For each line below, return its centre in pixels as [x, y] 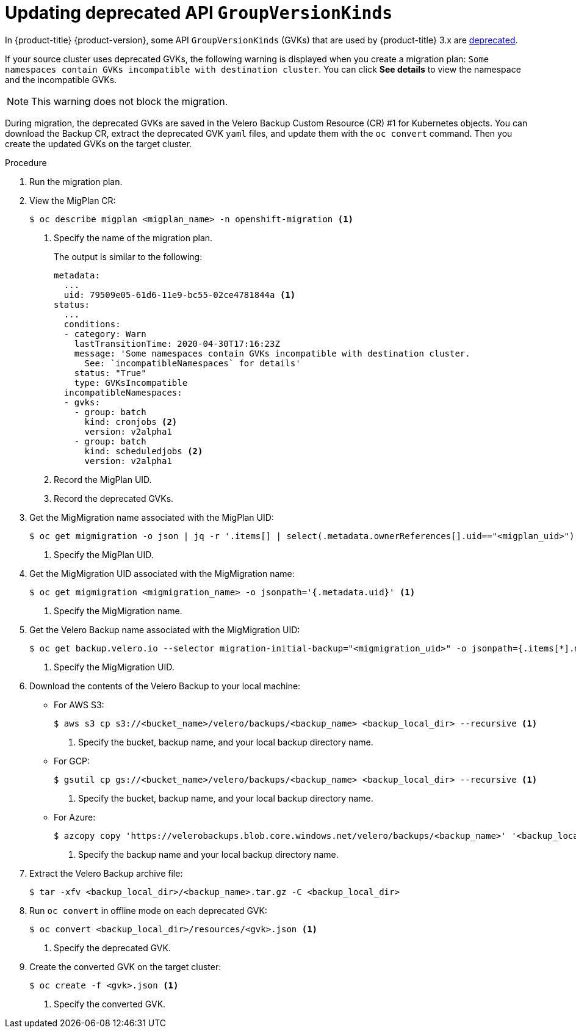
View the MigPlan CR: [73, 200]
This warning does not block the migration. [130, 101]
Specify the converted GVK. [110, 1004]
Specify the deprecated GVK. [112, 948]
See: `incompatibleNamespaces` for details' [193, 363]
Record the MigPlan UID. [103, 479]
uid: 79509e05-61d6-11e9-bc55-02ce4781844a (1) [180, 295]
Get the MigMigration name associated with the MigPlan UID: [152, 517]
